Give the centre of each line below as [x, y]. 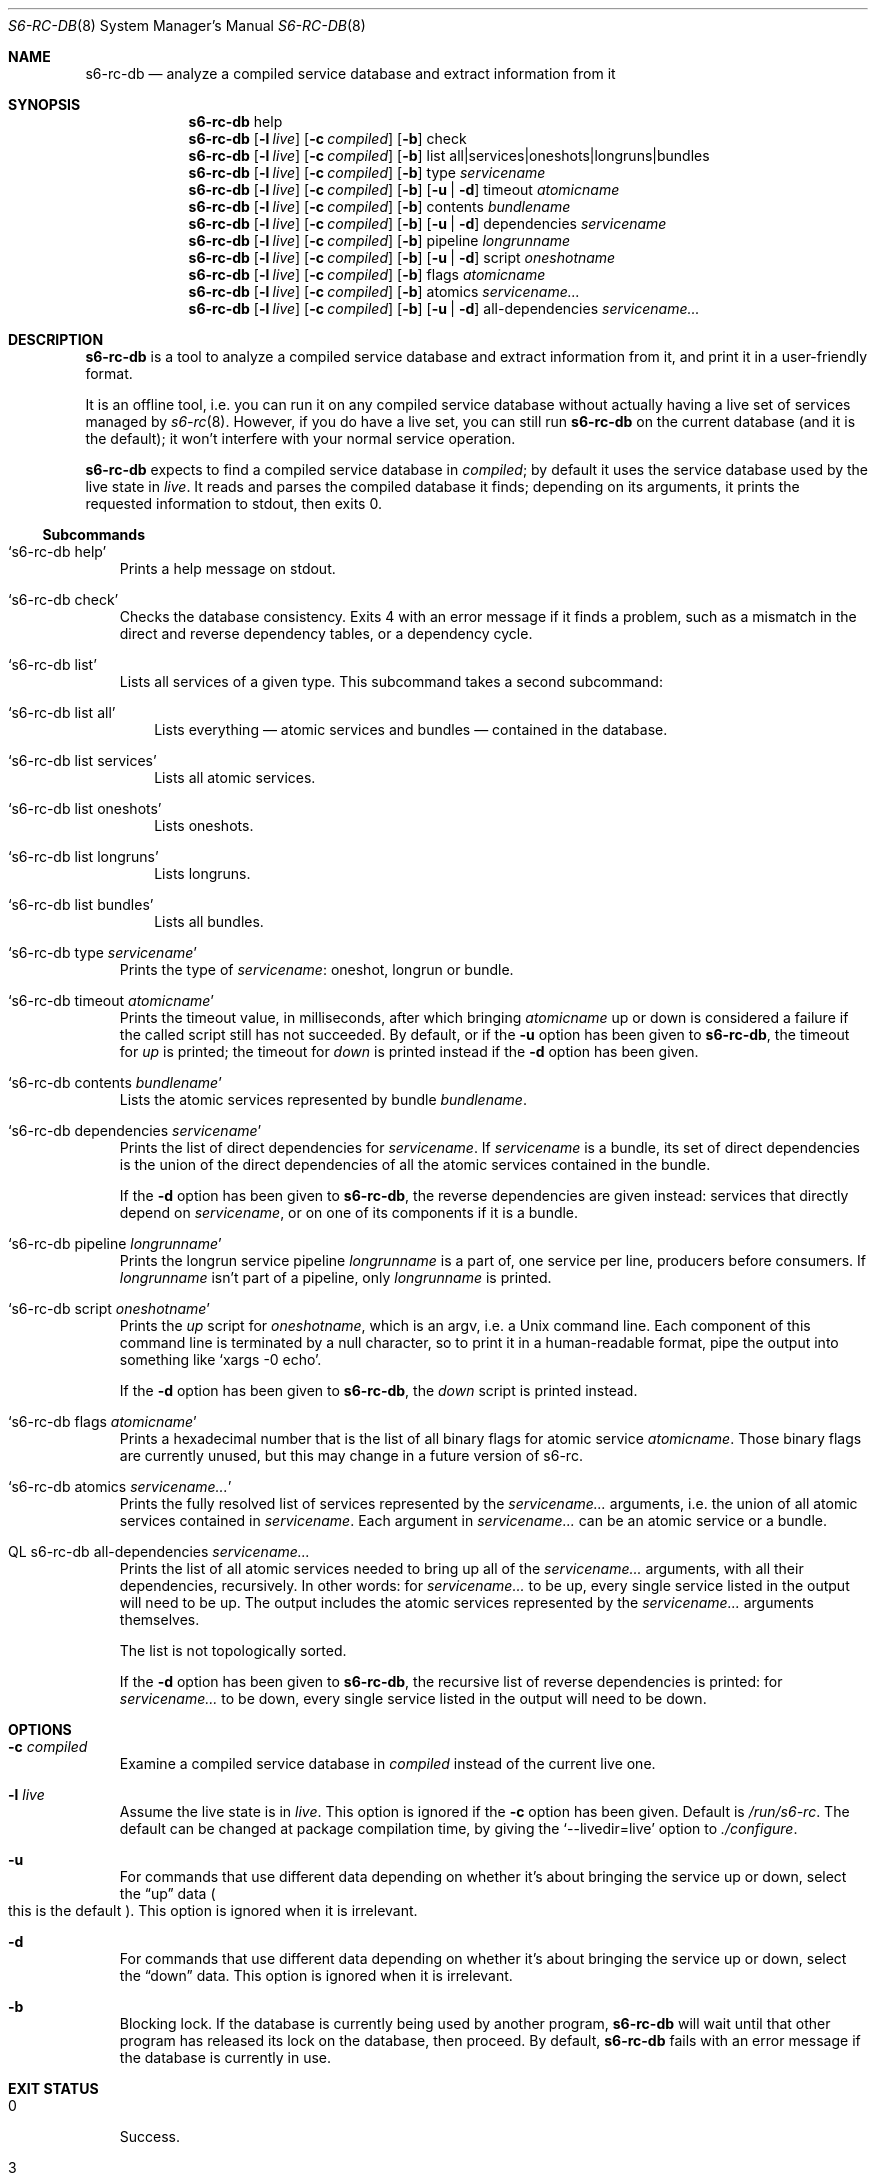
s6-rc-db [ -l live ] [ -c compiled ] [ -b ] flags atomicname [367, 274]
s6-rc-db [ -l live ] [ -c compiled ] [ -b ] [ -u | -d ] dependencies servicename [427, 223]
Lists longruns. [202, 873]
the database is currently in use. [225, 2057]
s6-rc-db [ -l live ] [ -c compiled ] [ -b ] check [327, 138]
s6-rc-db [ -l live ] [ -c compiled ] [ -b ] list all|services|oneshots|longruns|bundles [449, 155]
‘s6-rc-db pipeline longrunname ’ [115, 1243]
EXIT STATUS [53, 2088]
